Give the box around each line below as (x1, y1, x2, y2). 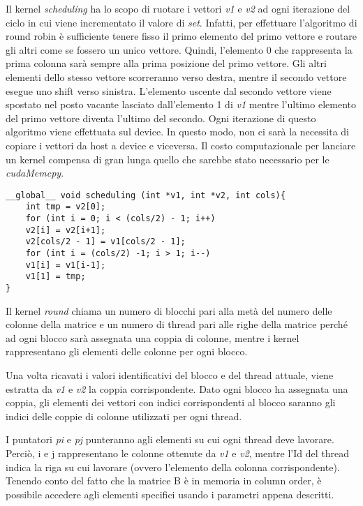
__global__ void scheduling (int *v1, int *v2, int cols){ (6, 190, 286, 200)
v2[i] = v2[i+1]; (25, 225, 106, 235)
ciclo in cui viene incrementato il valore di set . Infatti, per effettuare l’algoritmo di (6, 15, 357, 29)
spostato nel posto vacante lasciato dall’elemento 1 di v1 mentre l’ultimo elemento (6, 97, 356, 112)
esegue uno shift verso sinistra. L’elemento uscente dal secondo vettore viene (6, 83, 332, 98)
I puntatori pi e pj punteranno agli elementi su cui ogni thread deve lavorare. (6, 432, 334, 447)
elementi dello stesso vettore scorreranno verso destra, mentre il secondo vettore (6, 69, 347, 84)
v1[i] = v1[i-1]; (25, 260, 106, 270)
